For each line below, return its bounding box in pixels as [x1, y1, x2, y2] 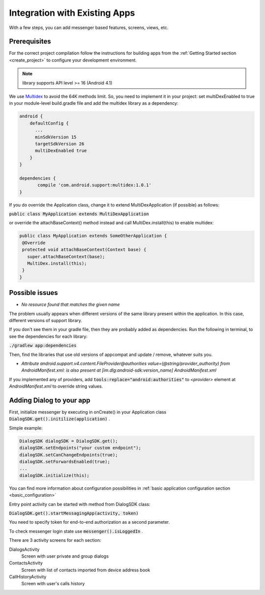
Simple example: [9, 425, 43, 431]
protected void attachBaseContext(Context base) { [22, 247, 147, 253]
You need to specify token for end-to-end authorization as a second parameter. [9, 519, 170, 525]
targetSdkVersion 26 [35, 141, 84, 147]
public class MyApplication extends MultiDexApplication [9, 211, 149, 217]
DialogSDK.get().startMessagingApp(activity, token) [9, 510, 139, 516]
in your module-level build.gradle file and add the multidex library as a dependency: [9, 100, 179, 106]
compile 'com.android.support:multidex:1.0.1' [37, 182, 152, 188]
